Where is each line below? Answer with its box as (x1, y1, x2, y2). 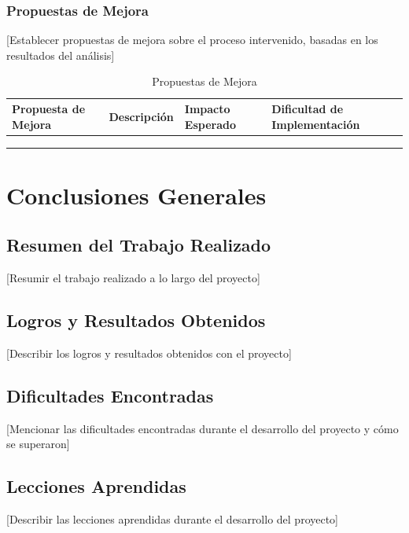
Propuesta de (12, 101, 86, 116)
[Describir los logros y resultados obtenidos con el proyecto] (6, 344, 292, 361)
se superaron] (6, 436, 70, 452)
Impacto (184, 101, 230, 116)
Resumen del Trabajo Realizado (6, 233, 271, 257)
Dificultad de (271, 101, 344, 116)
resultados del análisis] (6, 46, 115, 63)
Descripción (109, 108, 174, 124)
